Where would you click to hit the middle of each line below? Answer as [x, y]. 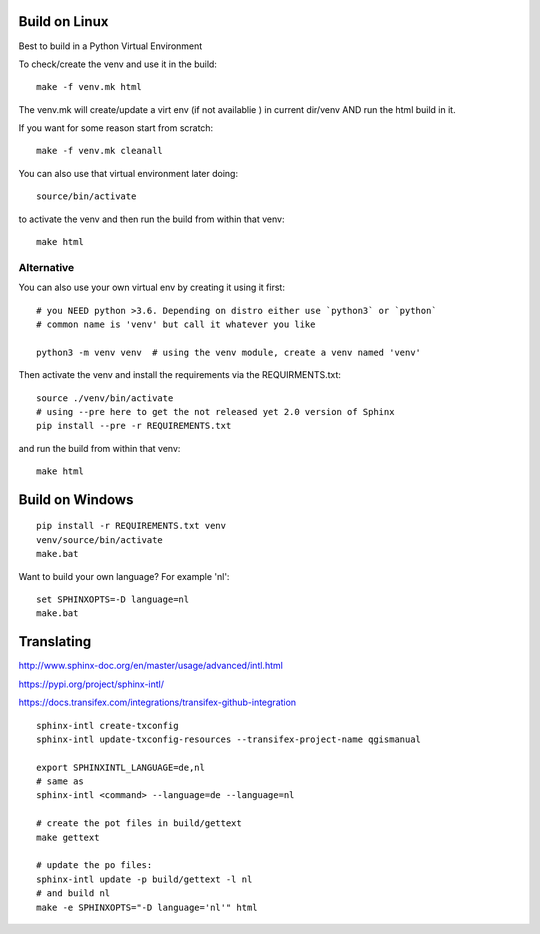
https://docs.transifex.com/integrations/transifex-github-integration [157, 702]
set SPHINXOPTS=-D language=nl [113, 599]
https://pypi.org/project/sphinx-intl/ [91, 684]
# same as [60, 781]
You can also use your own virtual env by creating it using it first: [151, 287]
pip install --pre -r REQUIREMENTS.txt [134, 426]
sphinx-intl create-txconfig [107, 725]
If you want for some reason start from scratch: [116, 128]
